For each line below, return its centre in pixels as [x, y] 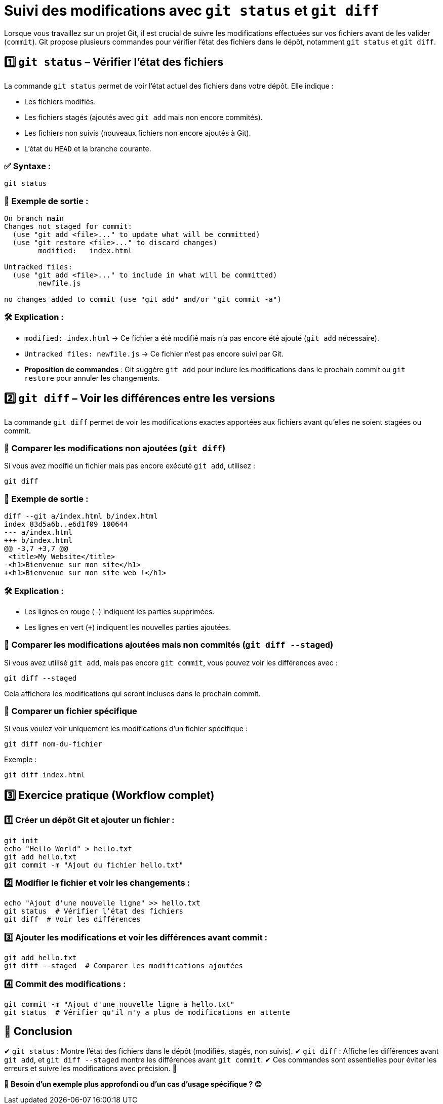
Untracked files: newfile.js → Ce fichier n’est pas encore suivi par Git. [154, 353]
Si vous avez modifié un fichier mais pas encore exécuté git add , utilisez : [130, 466]
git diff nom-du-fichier [53, 744]
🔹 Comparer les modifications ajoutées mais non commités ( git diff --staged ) [169, 645]
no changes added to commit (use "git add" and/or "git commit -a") [143, 300]
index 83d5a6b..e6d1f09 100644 [66, 524]
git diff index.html [45, 775]
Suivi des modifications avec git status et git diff [192, 11]
